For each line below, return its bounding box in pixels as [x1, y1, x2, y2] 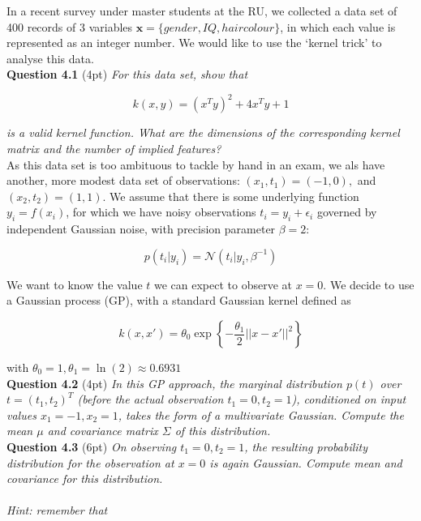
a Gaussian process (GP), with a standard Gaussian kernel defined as [6, 292, 351, 309]
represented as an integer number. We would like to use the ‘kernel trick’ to [6, 34, 382, 51]
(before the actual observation [77, 391, 224, 408]
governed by [316, 203, 377, 220]
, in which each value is [280, 18, 396, 35]
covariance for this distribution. [6, 470, 163, 487]
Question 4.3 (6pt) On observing [6, 438, 177, 455]
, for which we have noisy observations [66, 203, 256, 220]
